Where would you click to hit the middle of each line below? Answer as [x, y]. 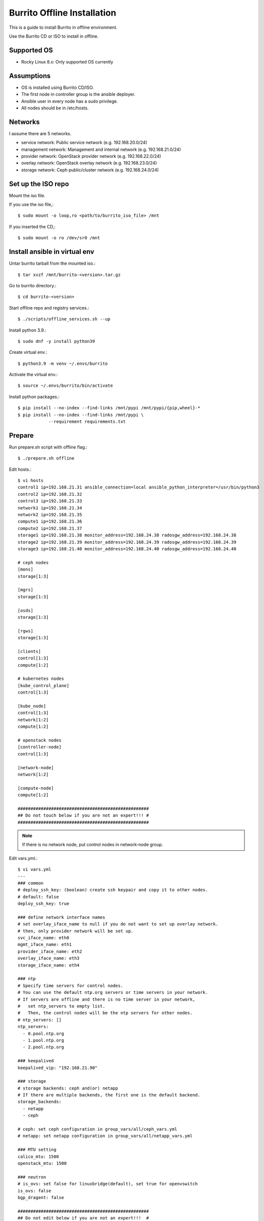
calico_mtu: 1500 [38, 1157]
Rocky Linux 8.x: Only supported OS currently [67, 62]
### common [31, 883]
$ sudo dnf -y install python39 [56, 341]
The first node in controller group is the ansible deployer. [78, 94]
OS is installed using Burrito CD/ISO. [58, 87]
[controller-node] [40, 747]
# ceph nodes [33, 562]
